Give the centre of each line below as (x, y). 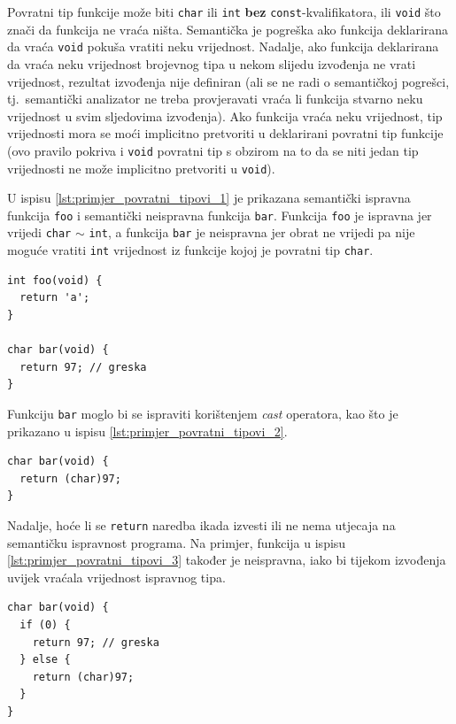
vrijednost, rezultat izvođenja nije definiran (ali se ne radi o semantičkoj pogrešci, (228, 81)
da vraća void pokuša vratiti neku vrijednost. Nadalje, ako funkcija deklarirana (223, 46)
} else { (45, 660)
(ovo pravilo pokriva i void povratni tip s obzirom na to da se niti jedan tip (213, 150)
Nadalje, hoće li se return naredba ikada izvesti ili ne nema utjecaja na (201, 524)
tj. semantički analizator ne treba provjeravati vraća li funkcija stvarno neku (215, 99)
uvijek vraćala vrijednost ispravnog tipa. (116, 577)
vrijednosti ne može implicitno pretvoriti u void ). (141, 168)
